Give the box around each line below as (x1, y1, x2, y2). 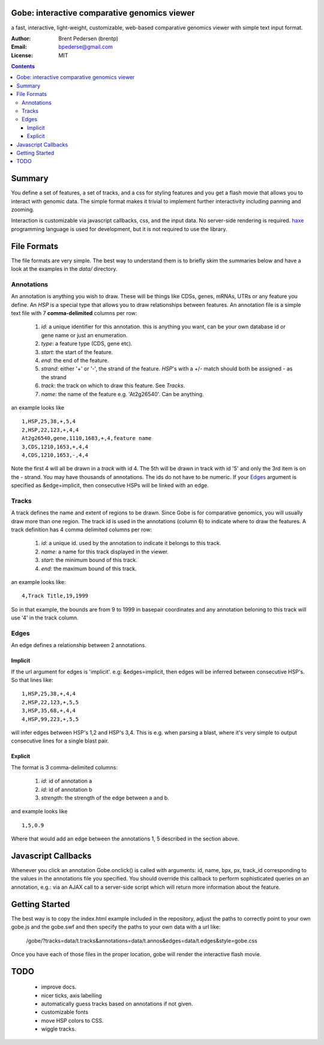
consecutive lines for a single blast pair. (11, 737, 109, 744)
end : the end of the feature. (41, 357, 109, 364)
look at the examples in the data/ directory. (11, 265, 118, 273)
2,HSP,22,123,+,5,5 (22, 699, 79, 705)
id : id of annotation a (41, 777, 92, 785)
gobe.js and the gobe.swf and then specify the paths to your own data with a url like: (11, 923, 221, 930)
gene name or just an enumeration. (41, 331, 128, 339)
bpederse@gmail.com (58, 43, 113, 50)
